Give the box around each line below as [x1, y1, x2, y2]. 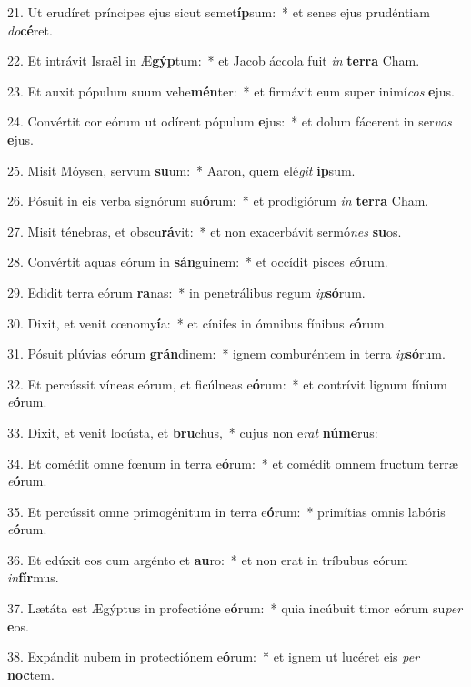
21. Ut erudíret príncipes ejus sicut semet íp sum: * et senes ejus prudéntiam [7, 3, 430, 21]
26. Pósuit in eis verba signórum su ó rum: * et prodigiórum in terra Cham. [7, 191, 429, 210]
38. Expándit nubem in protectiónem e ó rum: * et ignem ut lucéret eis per [7, 647, 420, 666]
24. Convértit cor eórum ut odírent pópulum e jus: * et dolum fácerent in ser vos [7, 112, 452, 131]
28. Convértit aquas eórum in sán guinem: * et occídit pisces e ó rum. [7, 252, 388, 271]
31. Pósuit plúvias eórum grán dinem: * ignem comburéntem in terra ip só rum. [7, 344, 446, 363]
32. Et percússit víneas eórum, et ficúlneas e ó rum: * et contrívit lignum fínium [7, 374, 447, 393]
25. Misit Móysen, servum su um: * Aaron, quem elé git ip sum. [7, 160, 356, 179]
